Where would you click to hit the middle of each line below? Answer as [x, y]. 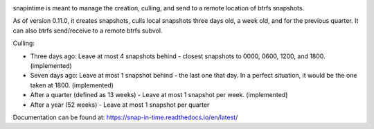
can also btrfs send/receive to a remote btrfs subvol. [88, 31]
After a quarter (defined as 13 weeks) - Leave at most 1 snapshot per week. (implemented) [159, 95]
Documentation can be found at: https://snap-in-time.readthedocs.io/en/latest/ [125, 117]
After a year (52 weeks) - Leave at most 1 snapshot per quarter [120, 105]
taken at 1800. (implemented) [72, 85]
